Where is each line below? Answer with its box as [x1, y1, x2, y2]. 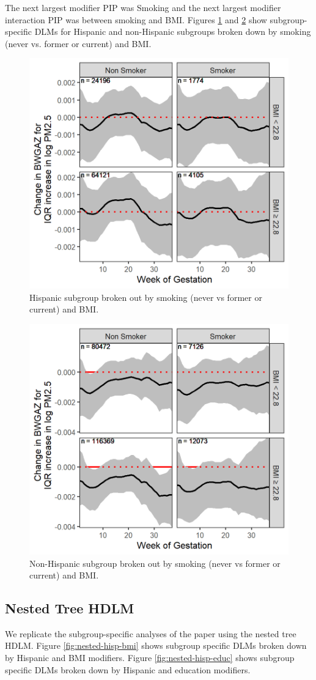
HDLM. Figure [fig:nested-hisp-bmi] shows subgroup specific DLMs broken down [5, 639, 307, 652]
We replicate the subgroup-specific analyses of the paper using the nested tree [5, 627, 296, 640]
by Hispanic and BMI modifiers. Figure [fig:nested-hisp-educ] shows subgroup [5, 651, 295, 664]
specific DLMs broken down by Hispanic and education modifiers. [5, 663, 251, 676]
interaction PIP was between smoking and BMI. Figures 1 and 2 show [5, 13, 267, 26]
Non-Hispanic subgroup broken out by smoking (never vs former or [29, 556, 281, 569]
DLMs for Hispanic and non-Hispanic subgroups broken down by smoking [34, 25, 311, 38]
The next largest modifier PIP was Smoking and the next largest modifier [5, 1, 281, 13]
